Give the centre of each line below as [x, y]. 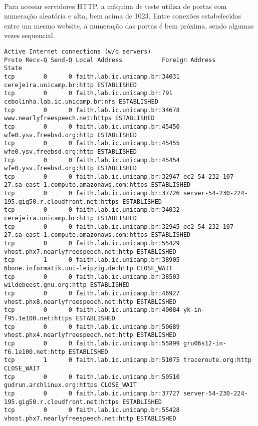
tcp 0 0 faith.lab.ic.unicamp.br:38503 [92, 277]
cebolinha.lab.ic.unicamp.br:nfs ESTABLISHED [81, 101]
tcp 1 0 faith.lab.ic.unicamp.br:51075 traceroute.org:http [128, 360]
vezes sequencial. [30, 35]
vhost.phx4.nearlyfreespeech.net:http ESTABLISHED [90, 335]
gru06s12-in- [205, 343]
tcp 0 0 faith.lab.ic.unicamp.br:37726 [92, 193]
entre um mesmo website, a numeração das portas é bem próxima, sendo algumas [129, 25]
